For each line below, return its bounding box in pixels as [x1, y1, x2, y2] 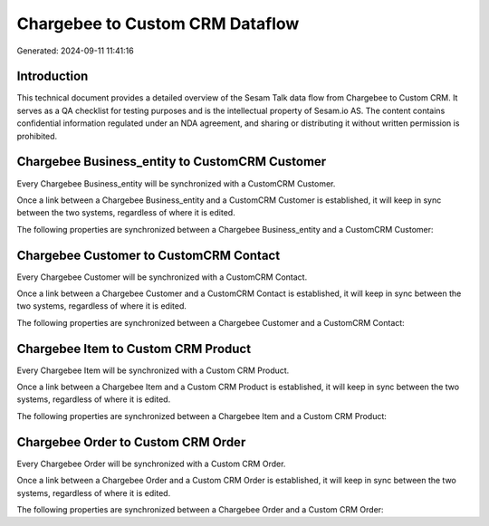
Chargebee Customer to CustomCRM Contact [16, 247, 281, 263]
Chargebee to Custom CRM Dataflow [16, 14, 300, 33]
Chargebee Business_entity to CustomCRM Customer [16, 154, 327, 169]
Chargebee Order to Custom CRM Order [16, 435, 246, 450]
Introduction [16, 69, 89, 84]
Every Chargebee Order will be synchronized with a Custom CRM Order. [16, 458, 286, 469]
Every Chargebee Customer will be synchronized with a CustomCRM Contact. [16, 272, 308, 282]
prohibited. [16, 130, 58, 141]
